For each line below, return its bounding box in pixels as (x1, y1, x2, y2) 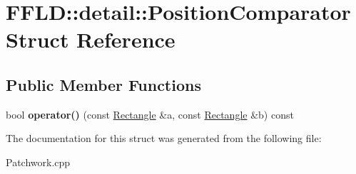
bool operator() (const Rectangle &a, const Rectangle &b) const (6, 107, 294, 121)
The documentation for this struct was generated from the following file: (6, 131, 322, 146)
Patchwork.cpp (6, 154, 71, 169)
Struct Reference (6, 25, 176, 54)
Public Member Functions (6, 73, 201, 95)
